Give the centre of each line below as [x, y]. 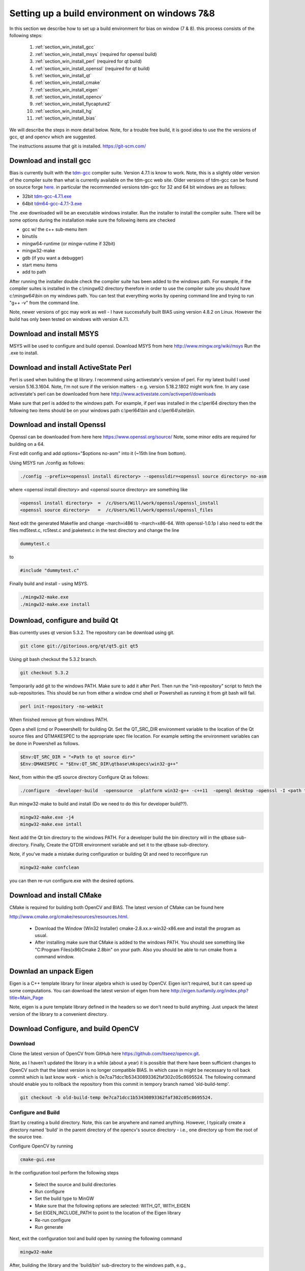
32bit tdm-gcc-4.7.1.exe [47, 196]
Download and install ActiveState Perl [70, 367]
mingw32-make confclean [50, 868]
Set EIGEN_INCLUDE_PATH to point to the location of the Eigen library [108, 1213]
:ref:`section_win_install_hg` [64, 111]
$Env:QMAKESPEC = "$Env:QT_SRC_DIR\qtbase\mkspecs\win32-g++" [99, 764]
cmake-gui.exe [38, 1160]
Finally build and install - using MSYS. [49, 584]
